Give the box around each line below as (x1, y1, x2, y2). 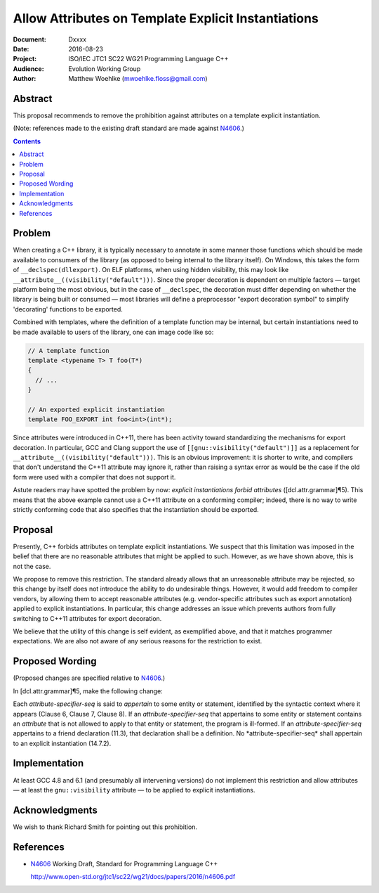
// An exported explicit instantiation (27, 405, 165, 413)
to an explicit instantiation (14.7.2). (13, 739, 112, 747)
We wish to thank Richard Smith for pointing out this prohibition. (13, 823, 198, 831)
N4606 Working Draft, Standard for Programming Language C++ (30, 859, 218, 868)
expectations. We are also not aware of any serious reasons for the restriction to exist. (13, 637, 262, 645)
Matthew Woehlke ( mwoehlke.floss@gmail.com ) (68, 75, 208, 83)
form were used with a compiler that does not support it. (13, 473, 176, 481)
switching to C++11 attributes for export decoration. (13, 614, 162, 622)
